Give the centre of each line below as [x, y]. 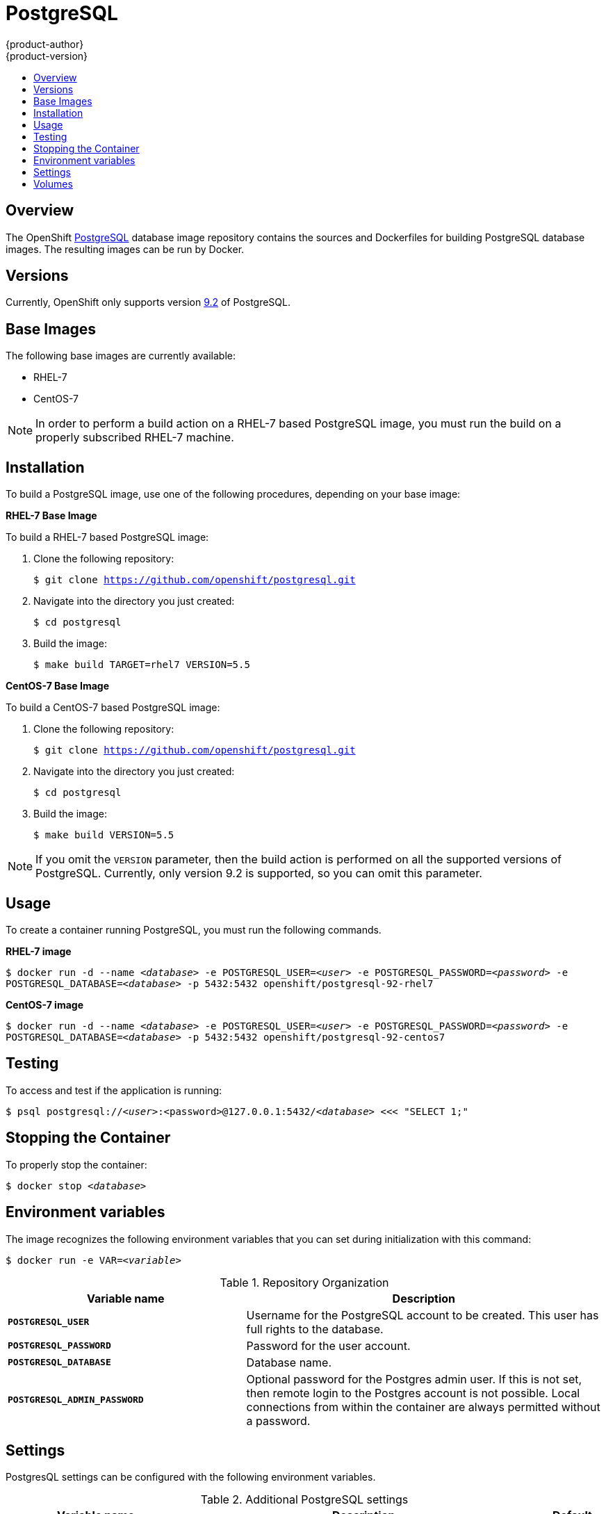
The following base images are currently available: [121, 356]
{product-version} [47, 56]
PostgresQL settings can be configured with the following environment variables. [191, 1477]
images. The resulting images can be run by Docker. [125, 249]
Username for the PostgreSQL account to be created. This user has [423, 1315]
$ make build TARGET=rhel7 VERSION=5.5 [142, 665]
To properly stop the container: [76, 1164]
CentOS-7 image [44, 1004]
